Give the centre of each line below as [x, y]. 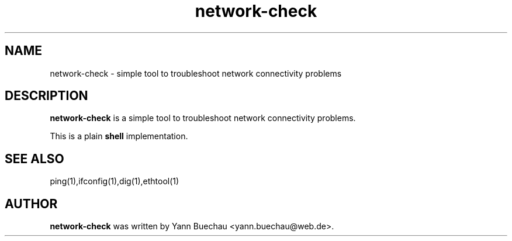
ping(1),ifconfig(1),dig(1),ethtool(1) [115, 181]
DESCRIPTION [46, 96]
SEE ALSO [34, 159]
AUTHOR [31, 204]
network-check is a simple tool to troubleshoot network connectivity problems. [203, 118]
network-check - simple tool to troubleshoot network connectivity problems [196, 73]
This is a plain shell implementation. [119, 136]
